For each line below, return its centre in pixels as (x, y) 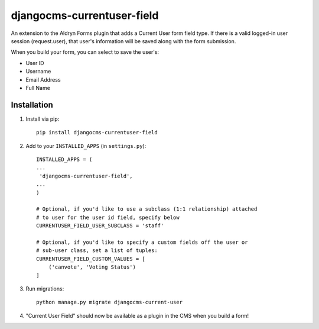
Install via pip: (43, 119)
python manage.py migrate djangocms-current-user (110, 302)
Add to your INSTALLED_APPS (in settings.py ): (86, 146)
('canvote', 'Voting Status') (92, 267)
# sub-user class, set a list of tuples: (97, 251)
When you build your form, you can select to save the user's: (85, 52)
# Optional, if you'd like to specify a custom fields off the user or (142, 242)
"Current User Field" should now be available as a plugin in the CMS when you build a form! (137, 315)
